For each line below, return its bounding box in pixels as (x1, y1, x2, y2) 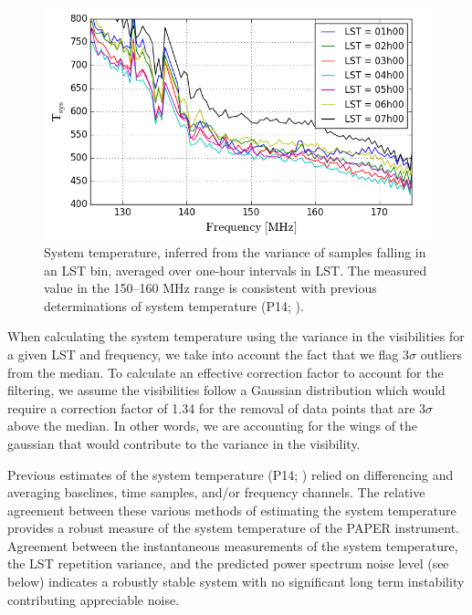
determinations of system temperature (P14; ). (44, 296, 304, 315)
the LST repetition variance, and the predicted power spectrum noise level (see (7, 554, 449, 573)
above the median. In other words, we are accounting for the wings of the (7, 416, 418, 435)
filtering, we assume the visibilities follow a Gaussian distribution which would (7, 380, 446, 400)
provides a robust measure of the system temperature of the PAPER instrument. (7, 518, 459, 537)
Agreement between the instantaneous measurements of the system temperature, (7, 536, 458, 555)
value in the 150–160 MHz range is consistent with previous (44, 278, 377, 297)
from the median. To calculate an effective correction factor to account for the (7, 362, 444, 381)
